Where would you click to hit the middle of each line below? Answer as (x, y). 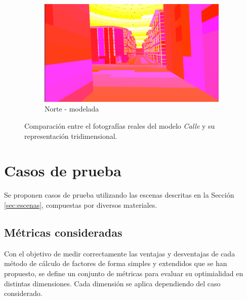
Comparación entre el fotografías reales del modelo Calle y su (120, 126)
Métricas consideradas (63, 232)
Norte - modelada (72, 109)
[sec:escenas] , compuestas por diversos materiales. (81, 204)
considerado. (23, 293)
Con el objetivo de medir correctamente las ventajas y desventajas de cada (120, 253)
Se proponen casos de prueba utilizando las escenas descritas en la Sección (119, 195)
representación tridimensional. (71, 136)
